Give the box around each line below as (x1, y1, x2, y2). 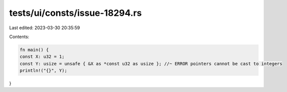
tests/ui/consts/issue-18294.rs (9, 7, 142, 18)
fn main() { (19, 47, 49, 52)
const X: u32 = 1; (19, 54, 65, 59)
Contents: (9, 34, 29, 40)
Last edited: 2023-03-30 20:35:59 (9, 25, 80, 31)
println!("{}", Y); (19, 68, 67, 74)
